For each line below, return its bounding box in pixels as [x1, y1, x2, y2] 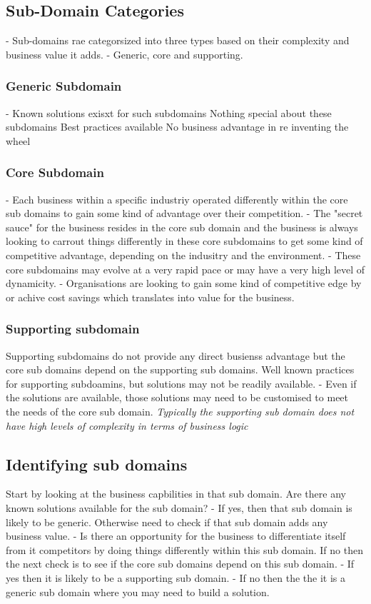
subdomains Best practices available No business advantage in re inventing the [6, 119, 349, 134]
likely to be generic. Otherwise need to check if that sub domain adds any [6, 514, 328, 529]
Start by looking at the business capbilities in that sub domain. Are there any [6, 486, 346, 501]
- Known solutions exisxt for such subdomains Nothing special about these [6, 105, 332, 120]
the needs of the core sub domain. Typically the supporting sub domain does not [6, 403, 355, 418]
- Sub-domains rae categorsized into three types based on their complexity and [6, 33, 350, 48]
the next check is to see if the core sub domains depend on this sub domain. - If [6, 556, 355, 571]
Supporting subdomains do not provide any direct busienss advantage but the [6, 348, 345, 363]
